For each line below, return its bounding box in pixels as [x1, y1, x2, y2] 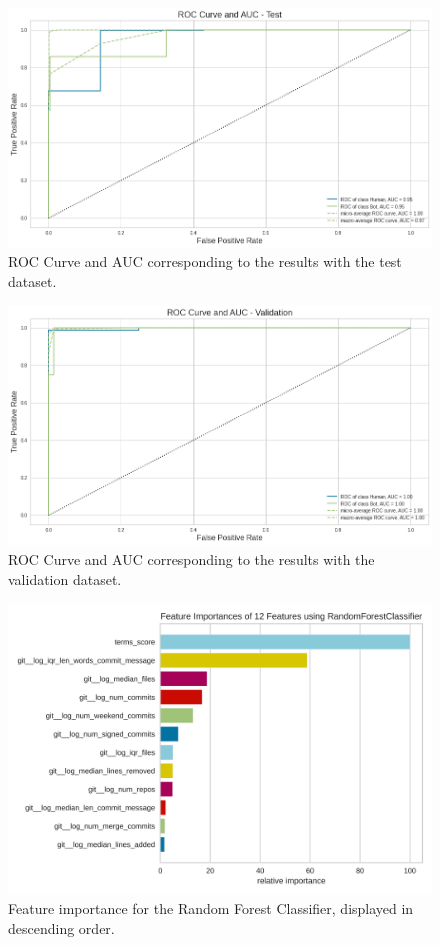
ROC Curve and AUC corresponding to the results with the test [8, 251, 402, 272]
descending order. [8, 917, 115, 938]
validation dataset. [8, 568, 122, 589]
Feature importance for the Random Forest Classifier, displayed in [8, 898, 414, 919]
